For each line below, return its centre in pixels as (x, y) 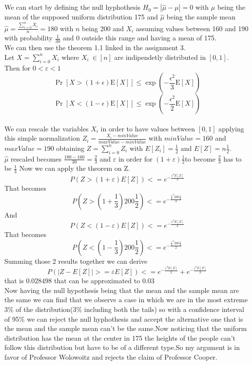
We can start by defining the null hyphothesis (73, 7)
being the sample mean (201, 17)
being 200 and (103, 28)
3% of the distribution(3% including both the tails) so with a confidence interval (124, 309)
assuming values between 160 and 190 (192, 28)
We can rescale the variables (47, 128)
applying (231, 128)
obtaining (70, 148)
